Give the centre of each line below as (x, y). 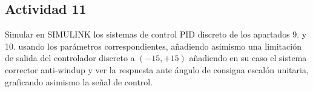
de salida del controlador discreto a (70, 58)
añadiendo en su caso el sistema (248, 58)
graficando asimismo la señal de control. (79, 81)
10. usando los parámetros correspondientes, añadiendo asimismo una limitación (153, 46)
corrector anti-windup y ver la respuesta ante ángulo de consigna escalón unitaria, (157, 69)
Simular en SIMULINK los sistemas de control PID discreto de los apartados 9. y (156, 34)
